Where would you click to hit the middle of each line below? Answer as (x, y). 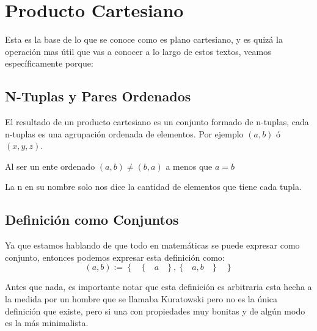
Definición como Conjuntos (92, 220)
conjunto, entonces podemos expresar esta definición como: (115, 257)
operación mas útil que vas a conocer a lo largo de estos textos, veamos (138, 51)
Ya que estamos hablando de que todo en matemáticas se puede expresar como (152, 245)
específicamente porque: (49, 63)
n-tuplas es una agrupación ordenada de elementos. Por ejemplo (124, 133)
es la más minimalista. (47, 323)
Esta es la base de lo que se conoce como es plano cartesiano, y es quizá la (144, 39)
